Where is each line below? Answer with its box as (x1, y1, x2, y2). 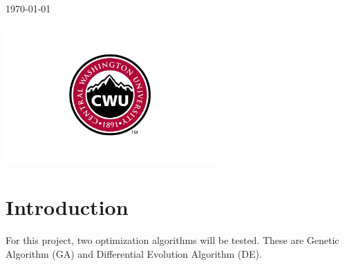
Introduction (6, 193, 129, 221)
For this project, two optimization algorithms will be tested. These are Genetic (6, 233, 339, 247)
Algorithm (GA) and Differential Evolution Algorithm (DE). (6, 246, 262, 260)
